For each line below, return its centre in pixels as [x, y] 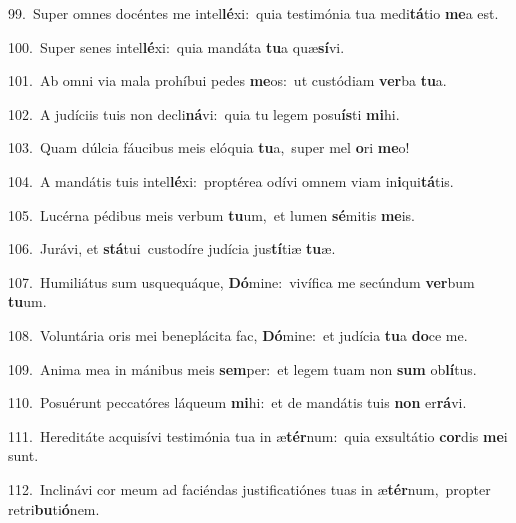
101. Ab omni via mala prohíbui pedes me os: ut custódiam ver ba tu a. [227, 80]
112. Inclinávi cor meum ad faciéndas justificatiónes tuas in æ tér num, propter [249, 488]
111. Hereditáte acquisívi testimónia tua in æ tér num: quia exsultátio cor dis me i [258, 435]
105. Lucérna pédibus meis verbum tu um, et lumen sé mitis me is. [211, 214]
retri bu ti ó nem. [54, 508]
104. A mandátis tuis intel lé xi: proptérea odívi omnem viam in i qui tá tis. [231, 180]
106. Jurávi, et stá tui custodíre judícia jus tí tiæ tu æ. [172, 248]
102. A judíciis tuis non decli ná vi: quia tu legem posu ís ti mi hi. [204, 113]
